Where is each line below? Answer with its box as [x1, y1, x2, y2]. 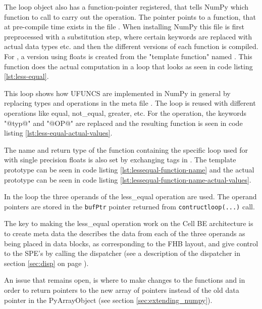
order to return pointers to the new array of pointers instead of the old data [4, 284, 239, 295]
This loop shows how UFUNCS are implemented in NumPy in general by [4, 87, 231, 98]
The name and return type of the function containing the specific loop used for [4, 144, 248, 155]
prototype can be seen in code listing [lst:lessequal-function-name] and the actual [4, 164, 254, 174]
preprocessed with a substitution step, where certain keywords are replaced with [4, 31, 252, 41]
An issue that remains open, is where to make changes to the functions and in [4, 275, 245, 285]
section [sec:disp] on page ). [4, 257, 89, 268]
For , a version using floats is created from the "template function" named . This [4, 51, 252, 61]
